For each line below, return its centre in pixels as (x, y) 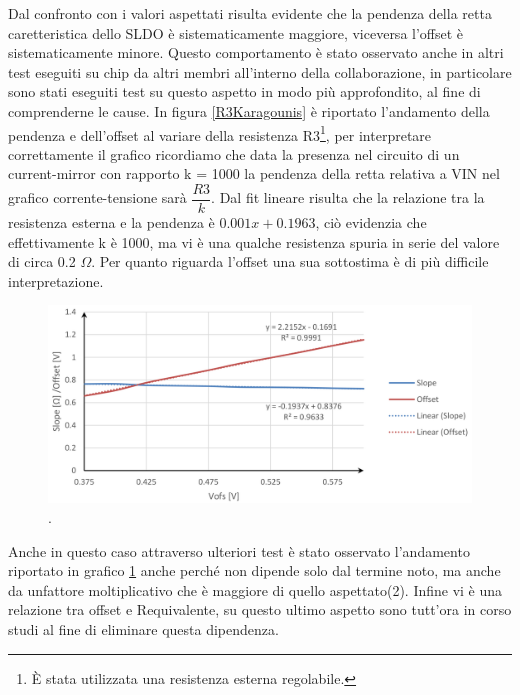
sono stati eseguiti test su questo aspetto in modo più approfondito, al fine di (244, 91)
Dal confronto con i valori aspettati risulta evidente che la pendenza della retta (250, 13)
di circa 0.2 (42, 261)
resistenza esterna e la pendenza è (111, 222)
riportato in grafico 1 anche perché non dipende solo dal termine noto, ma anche (254, 570)
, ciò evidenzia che (371, 222)
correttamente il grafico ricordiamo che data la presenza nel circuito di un (234, 153)
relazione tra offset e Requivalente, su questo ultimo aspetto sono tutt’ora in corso (260, 609)
